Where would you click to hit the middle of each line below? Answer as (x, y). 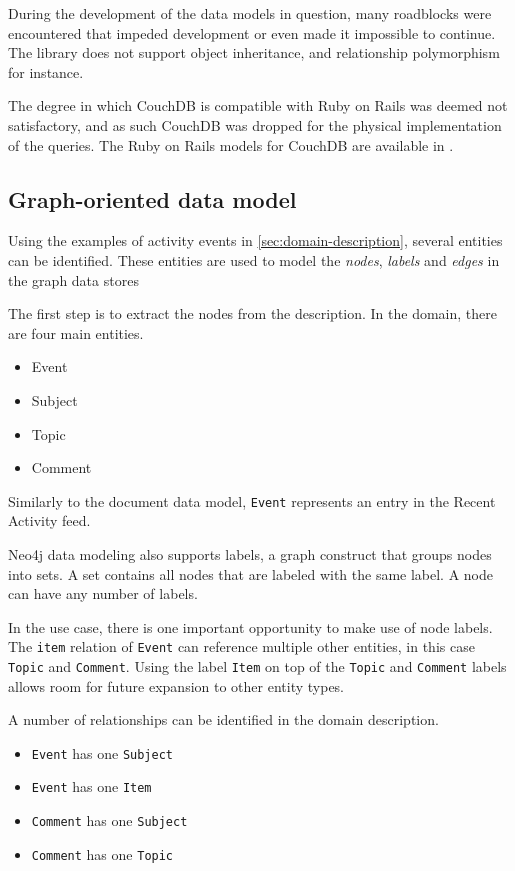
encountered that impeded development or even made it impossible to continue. (252, 32)
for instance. (46, 71)
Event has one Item (91, 786)
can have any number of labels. (103, 593)
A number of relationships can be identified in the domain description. (223, 719)
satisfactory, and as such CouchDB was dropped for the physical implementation (255, 124)
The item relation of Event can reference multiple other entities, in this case (241, 646)
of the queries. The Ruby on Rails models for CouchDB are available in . (231, 144)
